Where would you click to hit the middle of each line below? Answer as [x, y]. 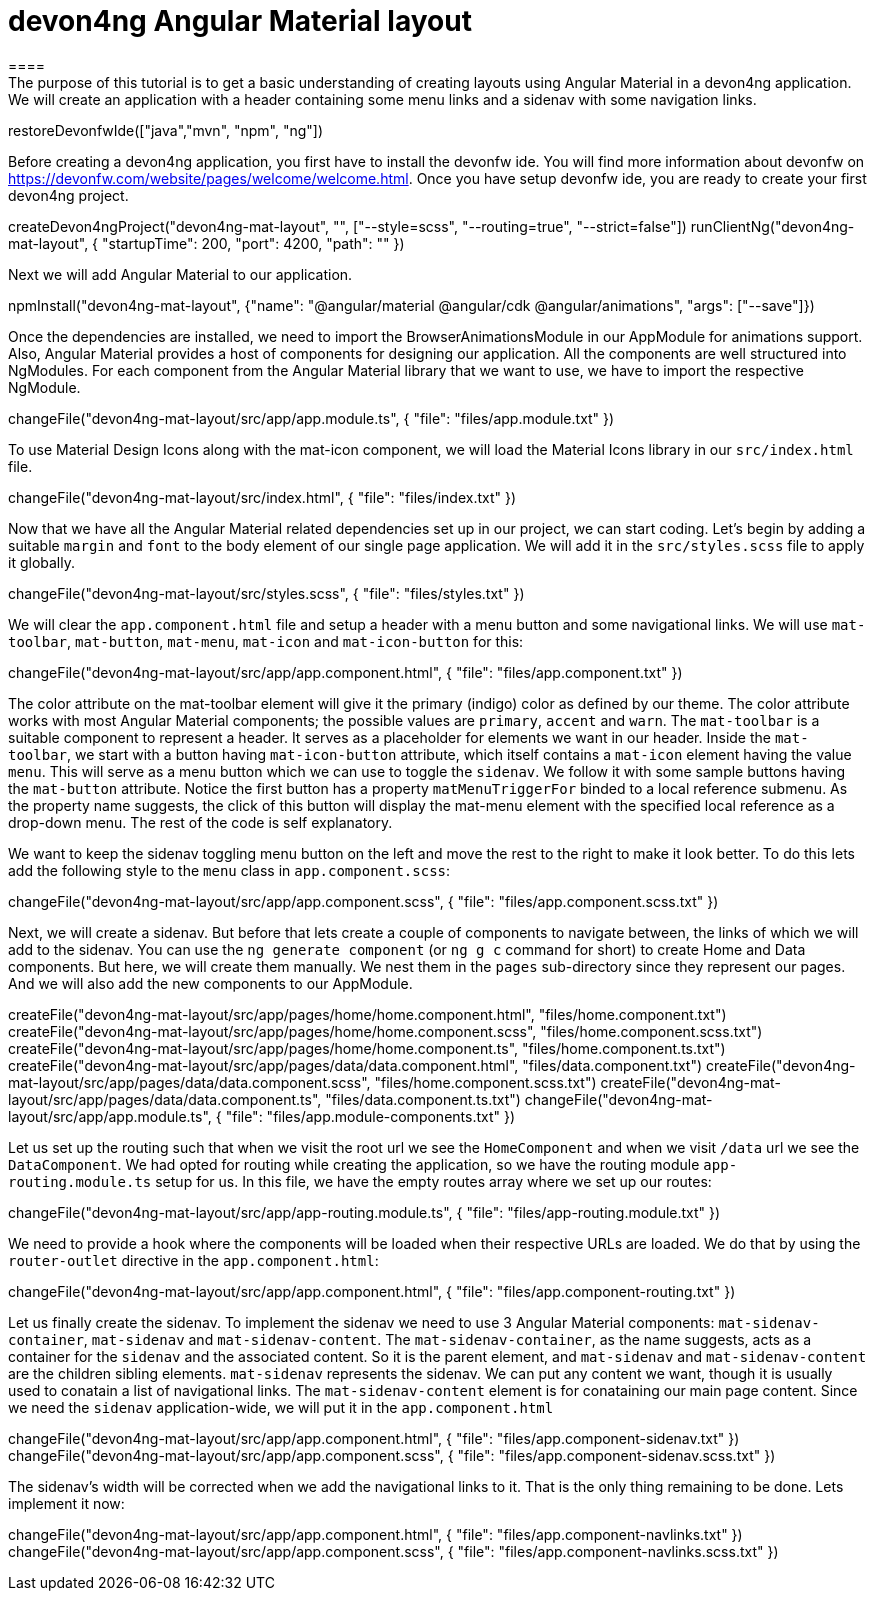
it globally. [41, 562]
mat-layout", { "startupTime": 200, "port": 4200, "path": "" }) [206, 243]
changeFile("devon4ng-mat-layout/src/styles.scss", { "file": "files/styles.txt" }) [266, 593]
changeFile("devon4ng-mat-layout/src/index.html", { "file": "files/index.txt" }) [262, 497]
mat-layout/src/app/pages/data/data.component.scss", [189, 1082]
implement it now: [66, 1503]
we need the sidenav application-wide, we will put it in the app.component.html [281, 1407]
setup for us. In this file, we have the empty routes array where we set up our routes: [433, 1181]
